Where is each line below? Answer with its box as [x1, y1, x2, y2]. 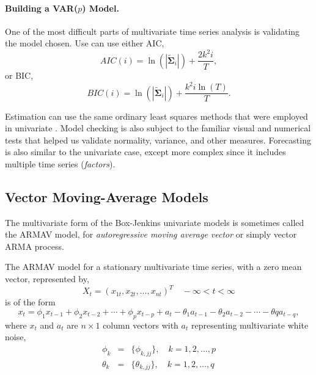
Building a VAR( [5, 1, 78, 14]
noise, [5, 330, 26, 343]
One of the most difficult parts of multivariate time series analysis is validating [5, 24, 300, 37]
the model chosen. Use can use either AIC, [5, 37, 164, 49]
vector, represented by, [5, 272, 89, 285]
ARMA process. [5, 239, 64, 252]
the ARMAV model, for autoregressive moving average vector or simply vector [5, 228, 297, 241]
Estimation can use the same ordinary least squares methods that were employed [5, 109, 308, 122]
